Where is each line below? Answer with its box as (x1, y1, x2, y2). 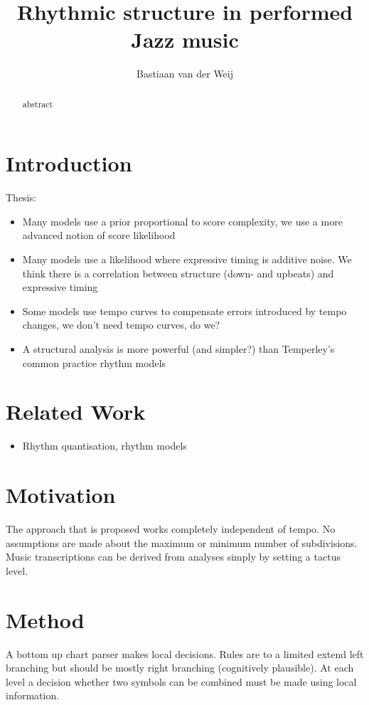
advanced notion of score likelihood (22, 228, 176, 243)
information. (6, 688, 60, 703)
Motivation (6, 480, 116, 509)
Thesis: (6, 190, 36, 205)
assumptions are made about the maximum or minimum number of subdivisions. (6, 535, 358, 550)
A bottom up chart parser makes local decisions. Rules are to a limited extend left (6, 646, 364, 661)
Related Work (6, 397, 146, 426)
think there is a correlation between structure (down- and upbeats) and (22, 265, 334, 280)
